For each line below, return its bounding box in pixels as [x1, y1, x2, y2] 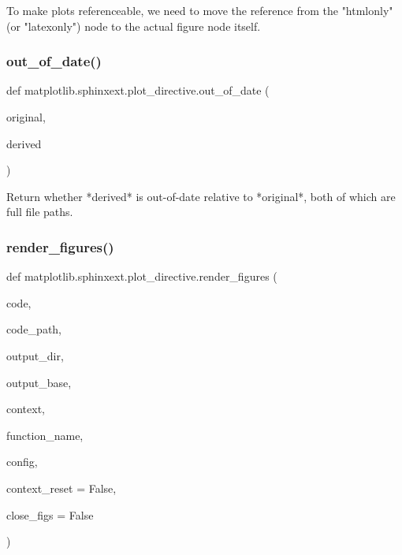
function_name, [6, 426, 84, 443]
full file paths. [6, 203, 73, 220]
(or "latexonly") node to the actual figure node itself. [6, 17, 261, 34]
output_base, [6, 374, 72, 390]
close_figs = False [6, 506, 94, 523]
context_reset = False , [6, 479, 117, 496]
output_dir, [6, 347, 64, 363]
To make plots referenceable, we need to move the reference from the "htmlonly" [6, 2, 393, 18]
